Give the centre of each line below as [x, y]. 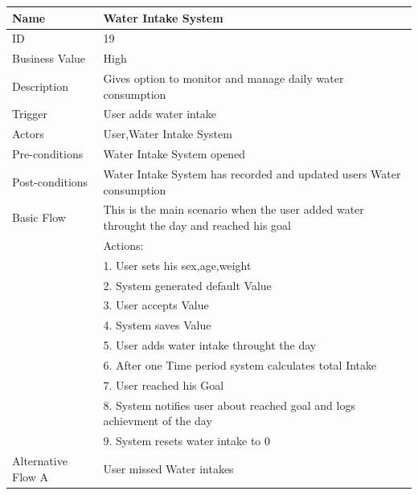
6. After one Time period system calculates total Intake [240, 364]
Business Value [49, 58]
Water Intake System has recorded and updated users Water [252, 174]
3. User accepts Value [156, 305]
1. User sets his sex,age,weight [177, 265]
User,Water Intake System [168, 134]
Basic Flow [39, 217]
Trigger [30, 114]
